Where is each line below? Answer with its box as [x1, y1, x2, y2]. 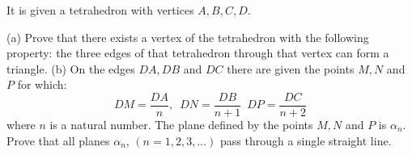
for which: [17, 76, 67, 93]
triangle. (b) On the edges [6, 60, 135, 77]
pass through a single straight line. [219, 132, 392, 149]
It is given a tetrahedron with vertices [6, 2, 194, 18]
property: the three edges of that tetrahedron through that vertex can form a [6, 44, 389, 61]
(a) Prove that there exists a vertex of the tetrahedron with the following [6, 28, 369, 45]
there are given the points [227, 60, 355, 77]
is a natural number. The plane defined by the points [49, 116, 313, 133]
